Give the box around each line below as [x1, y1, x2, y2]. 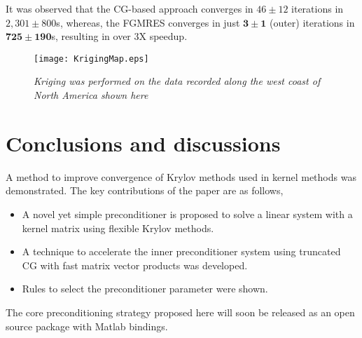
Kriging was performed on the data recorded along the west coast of [34, 74, 321, 88]
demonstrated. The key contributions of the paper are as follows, [6, 183, 284, 198]
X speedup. [139, 29, 188, 43]
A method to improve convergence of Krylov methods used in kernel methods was [6, 169, 356, 184]
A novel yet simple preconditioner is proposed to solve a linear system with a [22, 206, 353, 221]
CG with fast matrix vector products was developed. [22, 257, 248, 272]
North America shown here [34, 88, 148, 102]
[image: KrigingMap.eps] [34, 53, 149, 64]
